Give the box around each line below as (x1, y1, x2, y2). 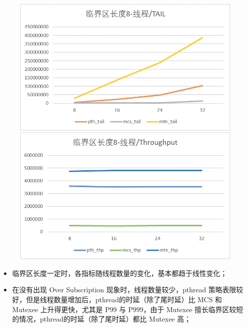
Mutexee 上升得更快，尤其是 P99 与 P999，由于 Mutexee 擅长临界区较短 (12, 304, 244, 314)
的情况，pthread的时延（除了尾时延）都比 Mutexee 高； (12, 314, 191, 324)
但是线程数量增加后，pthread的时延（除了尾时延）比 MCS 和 (26, 294, 222, 305)
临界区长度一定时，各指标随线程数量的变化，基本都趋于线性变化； (12, 267, 227, 278)
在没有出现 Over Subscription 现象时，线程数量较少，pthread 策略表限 (12, 284, 236, 295)
